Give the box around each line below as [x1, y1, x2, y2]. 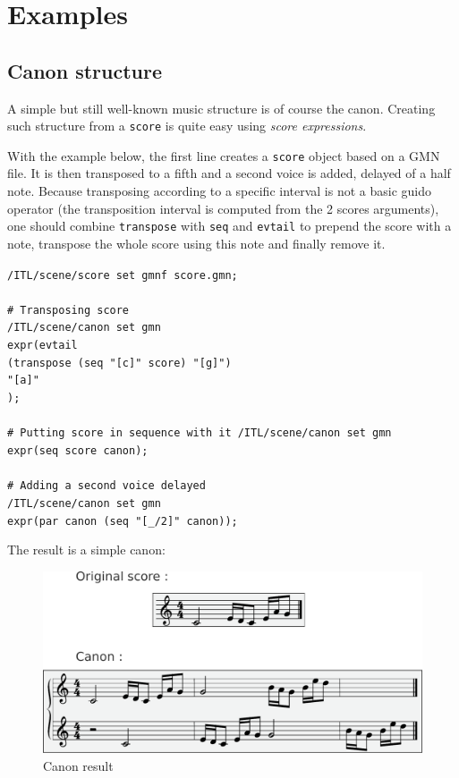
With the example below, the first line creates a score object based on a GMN [7, 146, 440, 165]
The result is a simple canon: [7, 540, 166, 559]
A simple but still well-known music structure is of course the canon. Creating [7, 98, 436, 117]
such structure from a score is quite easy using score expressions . [7, 116, 367, 135]
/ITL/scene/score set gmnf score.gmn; [7, 268, 238, 282]
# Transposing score [7, 303, 130, 317]
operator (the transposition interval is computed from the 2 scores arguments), [7, 199, 439, 217]
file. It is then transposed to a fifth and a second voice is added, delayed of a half [7, 164, 451, 182]
